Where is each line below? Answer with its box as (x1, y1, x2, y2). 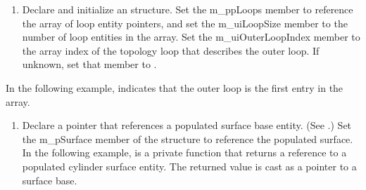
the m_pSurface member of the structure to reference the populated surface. (22, 131, 353, 146)
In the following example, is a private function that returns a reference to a (22, 145, 347, 160)
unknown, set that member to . (22, 57, 157, 72)
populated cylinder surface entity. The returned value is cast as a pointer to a (22, 158, 357, 173)
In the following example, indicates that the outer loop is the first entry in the (6, 80, 343, 95)
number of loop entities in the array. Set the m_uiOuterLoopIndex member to (22, 29, 360, 44)
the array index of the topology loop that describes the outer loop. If (22, 43, 320, 57)
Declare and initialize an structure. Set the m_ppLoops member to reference (22, 2, 353, 16)
